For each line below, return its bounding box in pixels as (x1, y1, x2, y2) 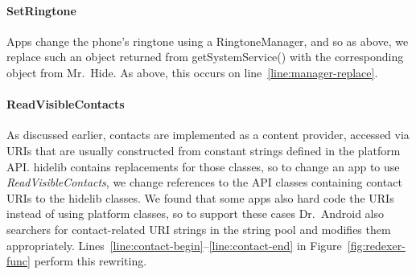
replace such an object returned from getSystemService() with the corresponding (6, 48, 404, 65)
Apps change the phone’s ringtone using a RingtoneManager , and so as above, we (6, 32, 409, 49)
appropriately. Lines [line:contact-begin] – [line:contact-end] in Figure (6, 236, 342, 253)
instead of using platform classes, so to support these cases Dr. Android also (6, 205, 385, 222)
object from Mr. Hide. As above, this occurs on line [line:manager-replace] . (6, 64, 378, 80)
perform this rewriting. (34, 252, 147, 269)
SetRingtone (6, 2, 76, 18)
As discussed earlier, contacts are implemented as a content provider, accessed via (6, 126, 410, 143)
